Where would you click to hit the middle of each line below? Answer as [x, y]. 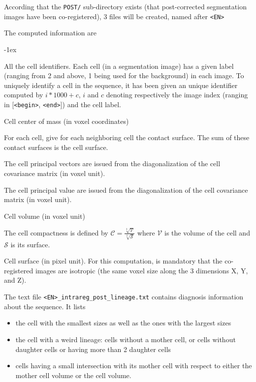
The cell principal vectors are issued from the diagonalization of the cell [112, 163]
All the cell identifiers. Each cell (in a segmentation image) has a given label [119, 66]
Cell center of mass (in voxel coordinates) [66, 121]
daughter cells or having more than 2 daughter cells [93, 349]
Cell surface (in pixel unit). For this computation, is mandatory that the [113, 261]
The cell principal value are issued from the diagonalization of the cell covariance [126, 190]
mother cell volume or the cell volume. [73, 375]
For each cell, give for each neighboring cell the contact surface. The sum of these [127, 137]
